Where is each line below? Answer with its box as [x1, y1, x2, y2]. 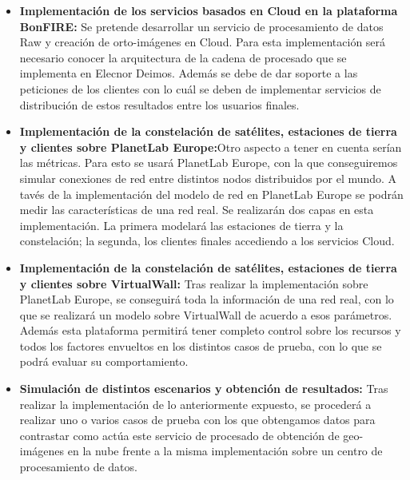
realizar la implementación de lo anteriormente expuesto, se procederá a [19, 395, 372, 412]
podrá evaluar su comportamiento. [19, 353, 189, 370]
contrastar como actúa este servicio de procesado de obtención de [19, 426, 340, 443]
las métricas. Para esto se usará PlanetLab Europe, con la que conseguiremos [19, 154, 398, 171]
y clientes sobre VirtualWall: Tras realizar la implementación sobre [19, 275, 368, 292]
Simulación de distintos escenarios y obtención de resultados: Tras [19, 380, 388, 397]
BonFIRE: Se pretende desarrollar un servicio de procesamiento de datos [19, 18, 384, 34]
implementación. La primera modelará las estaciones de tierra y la [19, 216, 344, 233]
